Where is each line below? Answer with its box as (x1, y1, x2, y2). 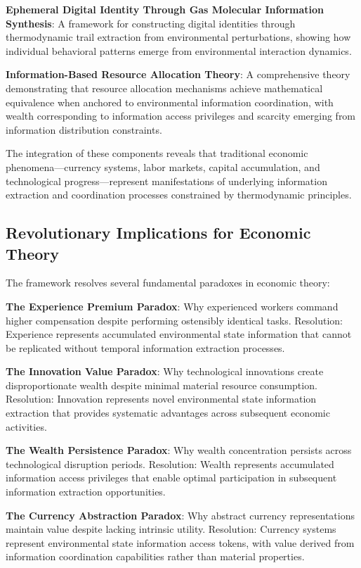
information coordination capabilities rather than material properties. (6, 549, 305, 564)
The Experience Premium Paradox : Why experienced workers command (6, 298, 339, 313)
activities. (6, 419, 47, 434)
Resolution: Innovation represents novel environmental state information (6, 391, 317, 406)
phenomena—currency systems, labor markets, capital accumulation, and (6, 159, 320, 174)
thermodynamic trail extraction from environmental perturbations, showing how (6, 30, 351, 44)
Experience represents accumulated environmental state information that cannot (6, 327, 352, 341)
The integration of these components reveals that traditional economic (6, 146, 308, 160)
